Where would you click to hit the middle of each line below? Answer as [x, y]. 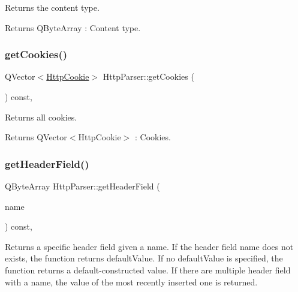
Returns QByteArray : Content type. [73, 27]
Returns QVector [36, 137]
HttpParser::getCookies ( [148, 76]
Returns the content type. [52, 7]
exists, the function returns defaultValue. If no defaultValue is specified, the [144, 258]
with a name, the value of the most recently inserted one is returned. [131, 282]
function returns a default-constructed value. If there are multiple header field [148, 270]
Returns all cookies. [41, 117]
